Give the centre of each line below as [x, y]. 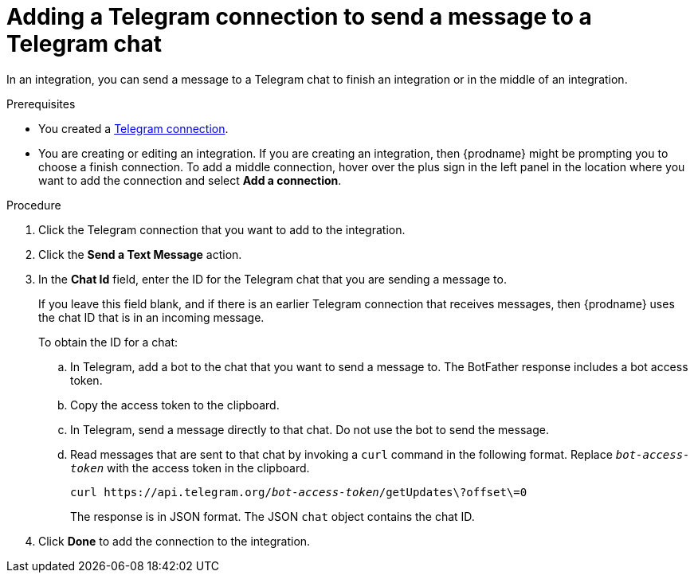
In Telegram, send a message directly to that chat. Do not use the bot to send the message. [310, 429]
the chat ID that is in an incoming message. [151, 317]
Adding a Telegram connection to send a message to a [299, 17]
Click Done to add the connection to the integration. [174, 541]
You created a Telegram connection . [133, 128]
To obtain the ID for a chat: [108, 342]
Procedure [34, 205]
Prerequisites [41, 104]
